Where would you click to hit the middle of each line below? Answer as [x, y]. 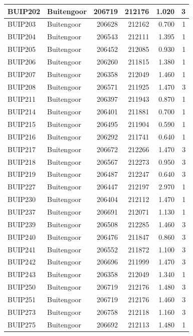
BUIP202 [24, 11]
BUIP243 [22, 274]
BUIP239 [22, 224]
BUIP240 [22, 237]
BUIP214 [22, 112]
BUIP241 [22, 249]
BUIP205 [22, 49]
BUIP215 [22, 124]
